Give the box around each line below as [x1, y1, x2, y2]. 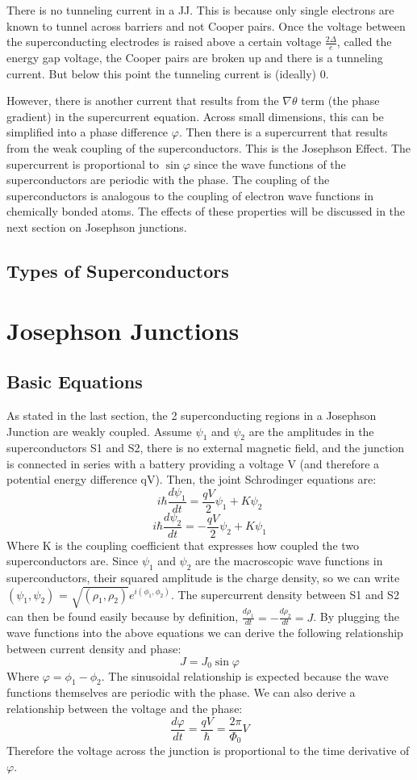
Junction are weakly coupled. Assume [6, 422, 192, 439]
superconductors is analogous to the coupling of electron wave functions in [6, 187, 374, 203]
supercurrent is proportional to [6, 155, 159, 172]
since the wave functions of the [194, 155, 346, 172]
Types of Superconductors [6, 258, 229, 283]
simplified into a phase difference [6, 124, 169, 140]
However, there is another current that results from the [6, 92, 279, 109]
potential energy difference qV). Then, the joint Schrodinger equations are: [6, 471, 377, 488]
